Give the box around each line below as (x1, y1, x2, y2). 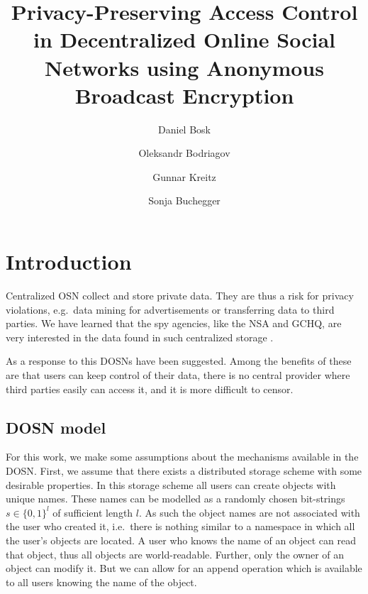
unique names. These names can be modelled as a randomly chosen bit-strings (6, 491, 345, 506)
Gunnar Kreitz (152, 169, 216, 184)
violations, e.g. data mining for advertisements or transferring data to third (6, 302, 335, 317)
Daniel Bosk (158, 121, 211, 136)
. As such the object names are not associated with (138, 505, 360, 519)
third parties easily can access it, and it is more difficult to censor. (6, 381, 294, 396)
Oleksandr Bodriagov (138, 145, 230, 160)
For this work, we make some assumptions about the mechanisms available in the (6, 449, 359, 464)
